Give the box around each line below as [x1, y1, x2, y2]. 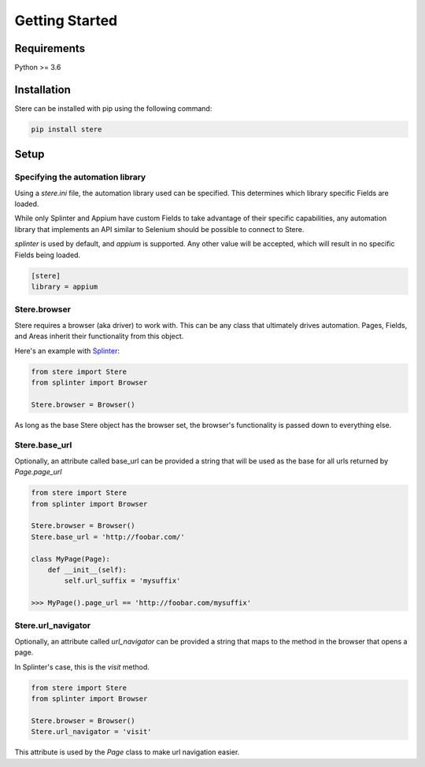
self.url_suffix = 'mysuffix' [64, 577, 181, 585]
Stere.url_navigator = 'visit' [31, 728, 153, 736]
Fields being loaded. [14, 250, 81, 260]
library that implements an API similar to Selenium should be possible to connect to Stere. [14, 224, 305, 234]
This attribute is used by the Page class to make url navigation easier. [14, 747, 240, 757]
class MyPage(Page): [31, 555, 110, 563]
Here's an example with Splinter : [14, 346, 120, 356]
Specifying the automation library [14, 171, 146, 183]
